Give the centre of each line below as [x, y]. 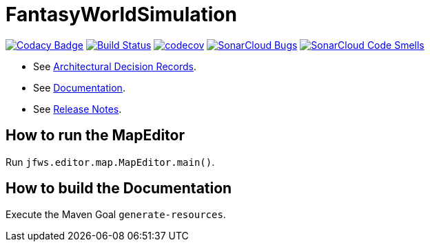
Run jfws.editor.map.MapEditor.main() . [110, 162]
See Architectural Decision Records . [115, 66]
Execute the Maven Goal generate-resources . [116, 215]
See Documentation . [79, 87]
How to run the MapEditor [95, 136]
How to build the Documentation [119, 189]
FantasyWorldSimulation [121, 14]
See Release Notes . [78, 109]
